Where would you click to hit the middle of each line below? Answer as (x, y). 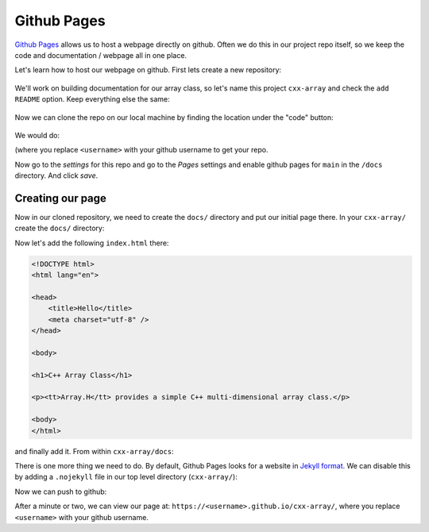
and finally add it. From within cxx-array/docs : (94, 451)
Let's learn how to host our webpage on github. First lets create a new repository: (148, 70)
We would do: (37, 135)
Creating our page (61, 198)
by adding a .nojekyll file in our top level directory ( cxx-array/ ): (126, 477)
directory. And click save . (56, 175)
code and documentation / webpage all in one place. (100, 55)
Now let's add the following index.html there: (92, 243)
